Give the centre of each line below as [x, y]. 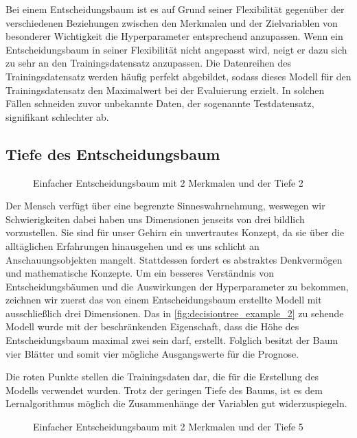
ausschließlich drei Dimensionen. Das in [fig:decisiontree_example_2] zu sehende [175, 313]
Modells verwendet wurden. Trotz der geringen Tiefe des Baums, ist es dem [164, 390]
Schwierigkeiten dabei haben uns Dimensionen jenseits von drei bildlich [155, 219]
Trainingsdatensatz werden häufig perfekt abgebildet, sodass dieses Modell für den [178, 76]
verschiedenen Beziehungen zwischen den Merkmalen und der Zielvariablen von [172, 22]
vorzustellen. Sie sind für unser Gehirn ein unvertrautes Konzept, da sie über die [175, 232]
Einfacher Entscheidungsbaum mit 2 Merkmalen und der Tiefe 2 [168, 182]
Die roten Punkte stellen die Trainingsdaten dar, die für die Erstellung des [162, 377]
